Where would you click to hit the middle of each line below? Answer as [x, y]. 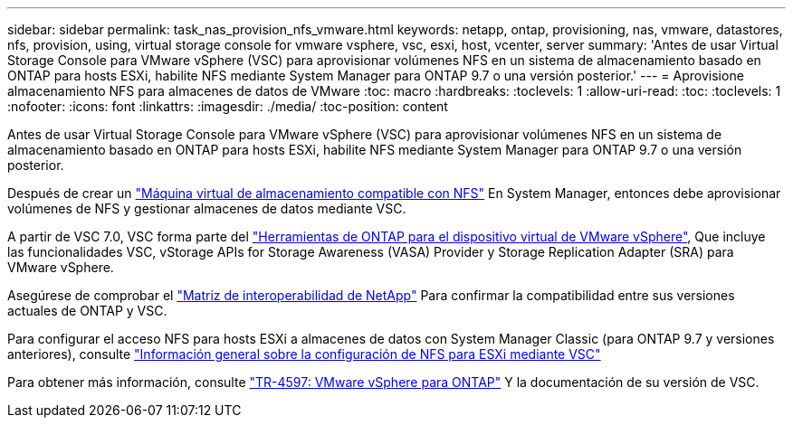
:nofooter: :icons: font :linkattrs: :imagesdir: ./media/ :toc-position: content [228, 106]
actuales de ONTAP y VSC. [87, 311]
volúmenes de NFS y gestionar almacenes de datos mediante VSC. [207, 208]
